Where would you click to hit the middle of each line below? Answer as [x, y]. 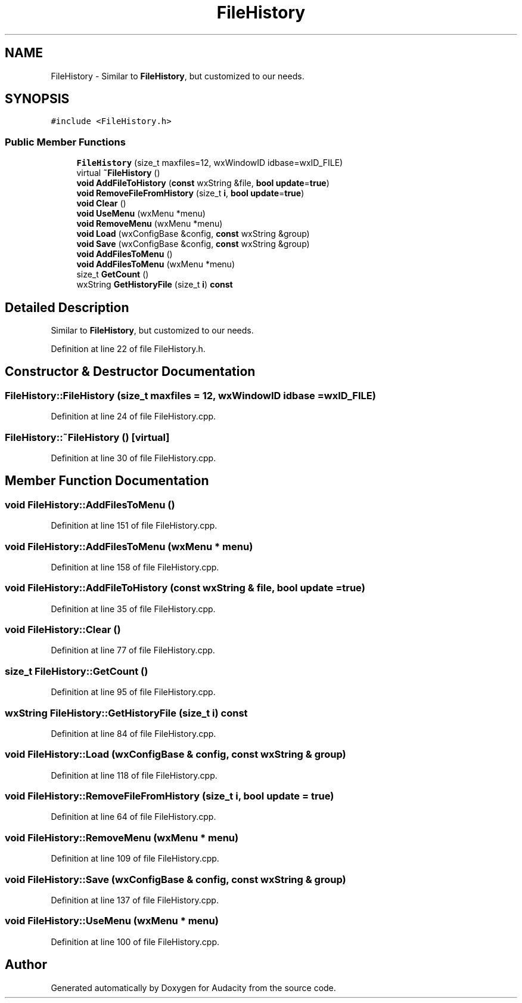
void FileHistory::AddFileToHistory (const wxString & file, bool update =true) [185, 588]
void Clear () [101, 203]
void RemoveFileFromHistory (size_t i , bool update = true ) [190, 193]
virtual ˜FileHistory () [118, 173]
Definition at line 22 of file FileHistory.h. [128, 349]
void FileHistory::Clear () [63, 630]
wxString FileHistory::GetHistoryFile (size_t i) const [126, 713]
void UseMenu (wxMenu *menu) [141, 214]
